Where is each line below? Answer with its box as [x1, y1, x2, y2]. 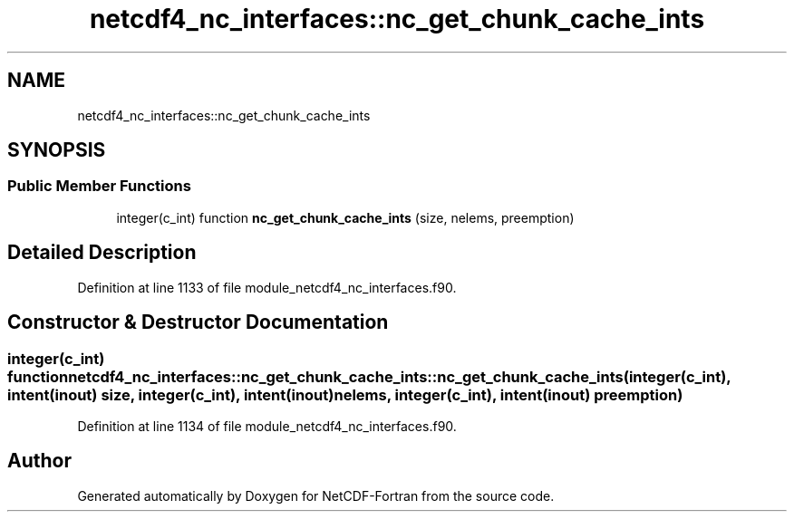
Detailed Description [7, 241, 197, 264]
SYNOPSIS [7, 139, 106, 162]
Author [7, 449, 72, 473]
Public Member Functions [7, 177, 191, 196]
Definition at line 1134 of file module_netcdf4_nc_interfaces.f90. [77, 418, 457, 434]
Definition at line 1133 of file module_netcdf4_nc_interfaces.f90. [77, 279, 457, 295]
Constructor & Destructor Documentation [7, 311, 389, 334]
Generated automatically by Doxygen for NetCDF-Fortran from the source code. [77, 487, 555, 504]
